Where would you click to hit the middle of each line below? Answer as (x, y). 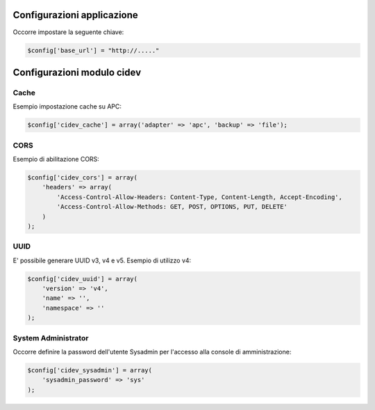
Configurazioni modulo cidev (77, 72)
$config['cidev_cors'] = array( (83, 177)
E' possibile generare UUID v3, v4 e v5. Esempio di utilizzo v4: (102, 260)
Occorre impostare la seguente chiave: (68, 32)
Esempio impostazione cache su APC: (67, 107)
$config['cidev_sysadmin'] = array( (90, 370)
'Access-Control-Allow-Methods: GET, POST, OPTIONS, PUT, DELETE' (172, 207)
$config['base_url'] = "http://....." (93, 50)
